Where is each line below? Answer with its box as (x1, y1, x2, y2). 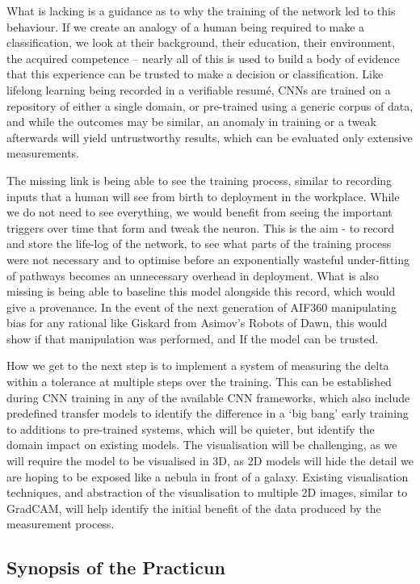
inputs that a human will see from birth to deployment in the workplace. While (6, 187, 400, 204)
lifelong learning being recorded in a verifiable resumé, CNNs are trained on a (6, 81, 391, 98)
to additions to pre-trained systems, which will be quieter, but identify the (6, 420, 375, 437)
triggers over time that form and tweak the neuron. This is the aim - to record (6, 219, 394, 236)
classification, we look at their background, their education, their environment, (6, 34, 396, 51)
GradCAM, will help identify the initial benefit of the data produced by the (6, 499, 381, 516)
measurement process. (6, 515, 115, 532)
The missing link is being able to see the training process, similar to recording (6, 171, 393, 188)
